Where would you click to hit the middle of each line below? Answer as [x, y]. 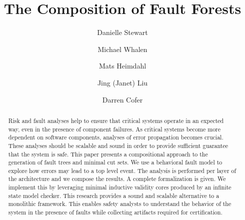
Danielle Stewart [122, 32]
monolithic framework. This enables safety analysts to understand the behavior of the [120, 204]
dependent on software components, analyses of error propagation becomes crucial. [116, 137]
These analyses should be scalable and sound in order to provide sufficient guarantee [118, 145]
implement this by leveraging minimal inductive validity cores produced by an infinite [120, 187]
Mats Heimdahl [122, 66]
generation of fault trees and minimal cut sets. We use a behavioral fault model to [115, 162]
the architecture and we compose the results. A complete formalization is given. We [117, 179]
